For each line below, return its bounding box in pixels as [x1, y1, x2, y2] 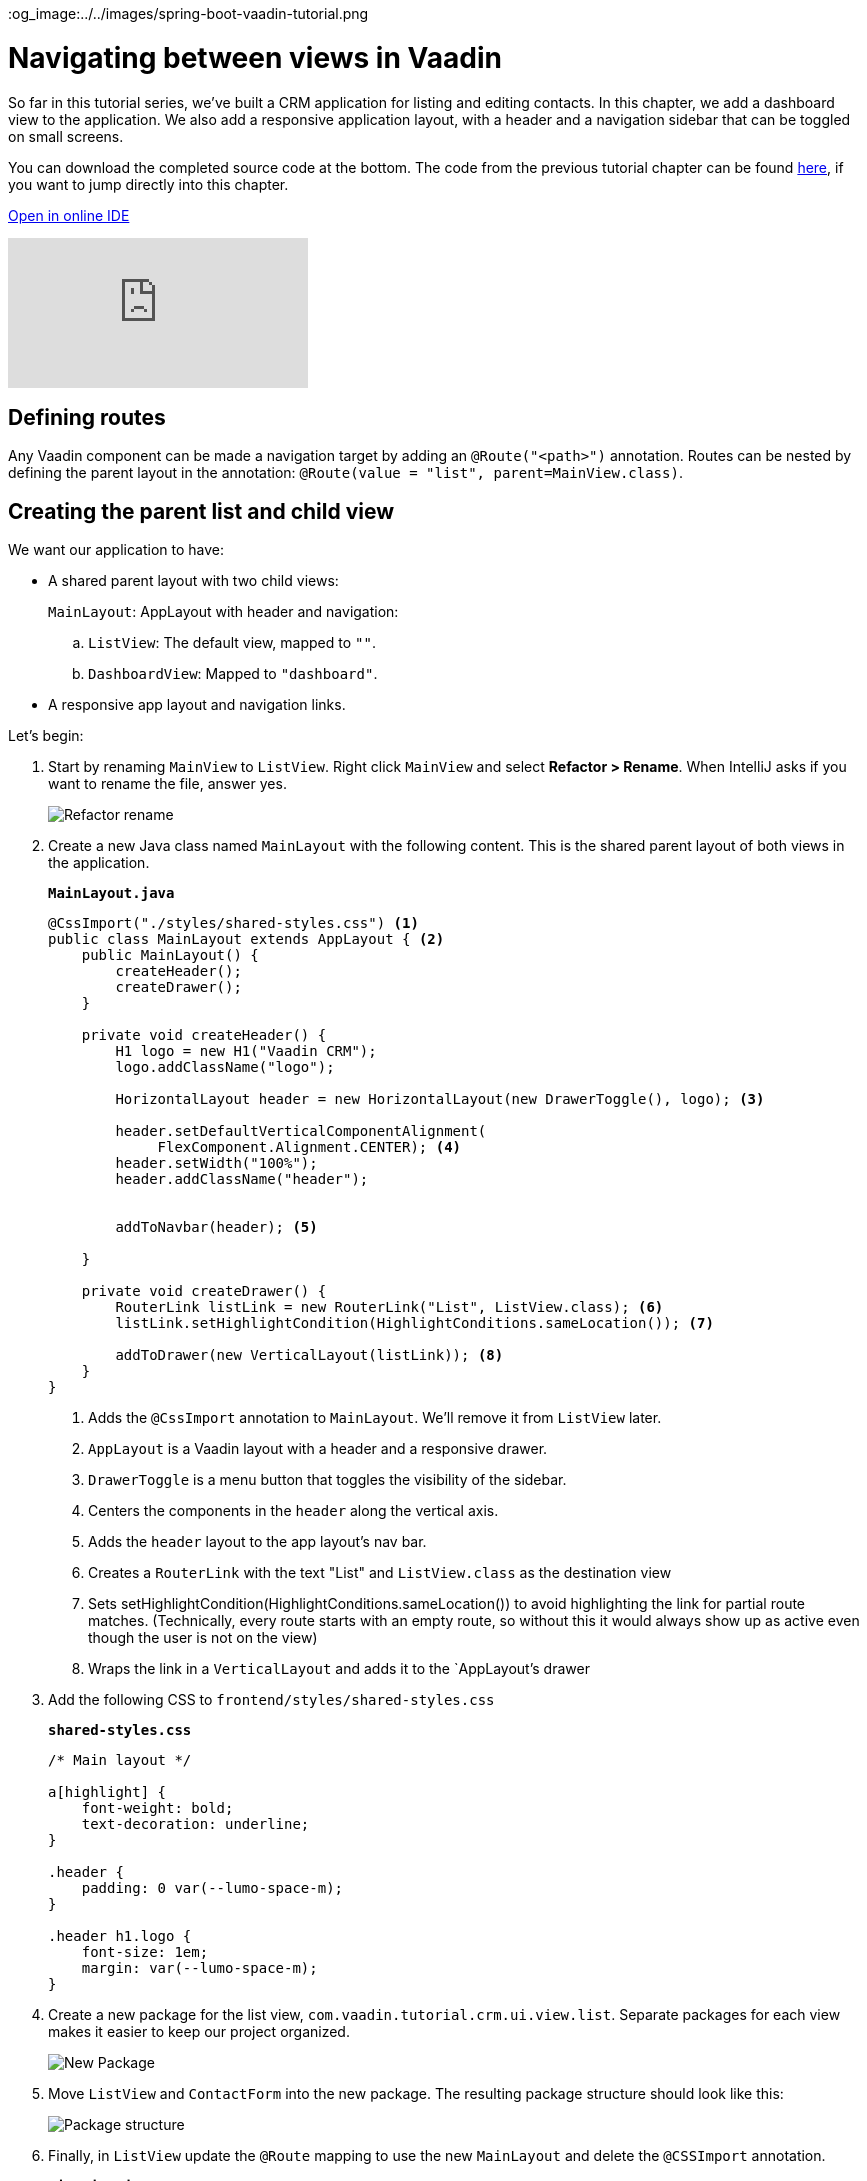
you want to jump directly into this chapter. [8, 175, 289, 193]
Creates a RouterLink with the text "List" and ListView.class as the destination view [88, 1564, 672, 1582]
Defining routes [8, 404, 166, 430]
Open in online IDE [8, 206, 130, 224]
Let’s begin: [8, 727, 84, 745]
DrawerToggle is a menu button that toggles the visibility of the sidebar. [88, 1471, 567, 1489]
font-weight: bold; [81, 1800, 234, 1817]
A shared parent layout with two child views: [48, 572, 339, 590]
